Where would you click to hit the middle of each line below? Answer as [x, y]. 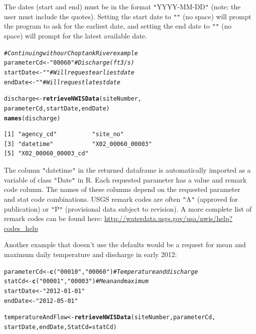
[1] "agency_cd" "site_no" [64, 134]
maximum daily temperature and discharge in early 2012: [91, 254]
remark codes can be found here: [53, 218]
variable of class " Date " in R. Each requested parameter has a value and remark [125, 179]
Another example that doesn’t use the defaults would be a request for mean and [125, 244]
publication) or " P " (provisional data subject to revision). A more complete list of [128, 208]
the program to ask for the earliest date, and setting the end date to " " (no [118, 26]
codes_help [21, 228]
